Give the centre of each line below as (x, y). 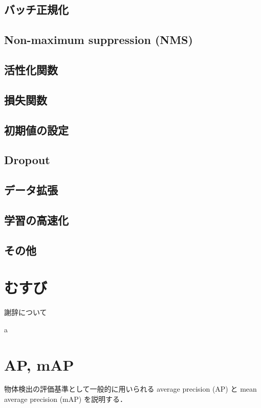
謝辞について (26, 312)
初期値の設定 (36, 130)
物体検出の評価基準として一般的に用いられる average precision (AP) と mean (130, 389)
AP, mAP (39, 364)
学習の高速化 (36, 220)
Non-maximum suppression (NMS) (99, 40)
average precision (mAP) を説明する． (66, 399)
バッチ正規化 (36, 9)
